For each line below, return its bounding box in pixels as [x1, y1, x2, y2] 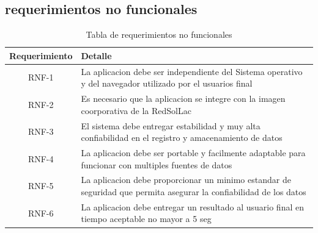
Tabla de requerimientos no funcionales [86, 28, 232, 41]
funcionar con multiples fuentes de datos [81, 158, 232, 171]
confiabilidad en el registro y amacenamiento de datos [81, 131, 283, 144]
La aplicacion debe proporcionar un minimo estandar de [81, 173, 291, 186]
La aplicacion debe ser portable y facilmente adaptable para [81, 146, 306, 159]
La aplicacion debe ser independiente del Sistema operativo [81, 65, 303, 77]
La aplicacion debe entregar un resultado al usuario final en [81, 200, 304, 213]
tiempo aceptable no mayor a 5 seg [81, 212, 212, 225]
